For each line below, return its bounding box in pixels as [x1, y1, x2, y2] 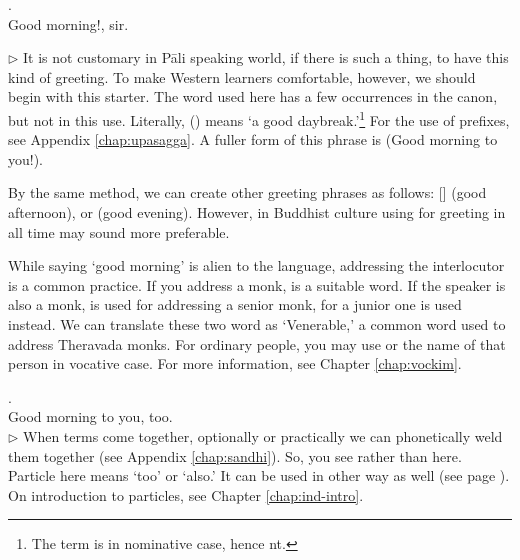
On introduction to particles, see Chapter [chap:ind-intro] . [8, 484, 364, 505]
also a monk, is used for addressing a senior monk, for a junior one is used [8, 294, 462, 315]
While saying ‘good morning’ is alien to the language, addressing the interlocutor [8, 255, 505, 276]
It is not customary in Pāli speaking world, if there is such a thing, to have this [23, 47, 509, 68]
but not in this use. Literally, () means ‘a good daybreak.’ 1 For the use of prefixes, [8, 106, 510, 130]
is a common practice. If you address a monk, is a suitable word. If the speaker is [8, 274, 506, 295]
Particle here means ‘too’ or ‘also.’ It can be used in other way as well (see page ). [8, 465, 510, 486]
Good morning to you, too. [8, 406, 173, 427]
